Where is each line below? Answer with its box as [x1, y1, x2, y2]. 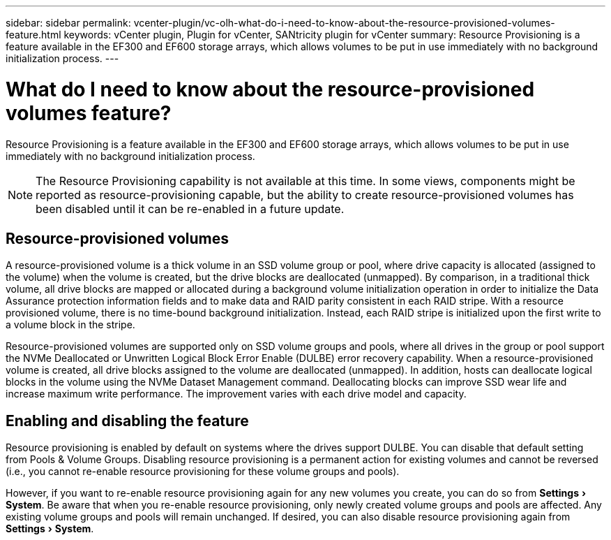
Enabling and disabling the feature [6, 411, 249, 430]
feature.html [6, 29, 61, 41]
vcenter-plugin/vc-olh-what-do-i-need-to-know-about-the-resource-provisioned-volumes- [133, 17, 555, 29]
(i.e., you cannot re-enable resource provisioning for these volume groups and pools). [6, 465, 400, 478]
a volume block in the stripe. [6, 319, 135, 331]
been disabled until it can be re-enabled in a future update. [36, 201, 345, 216]
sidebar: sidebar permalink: [6, 17, 131, 29]
